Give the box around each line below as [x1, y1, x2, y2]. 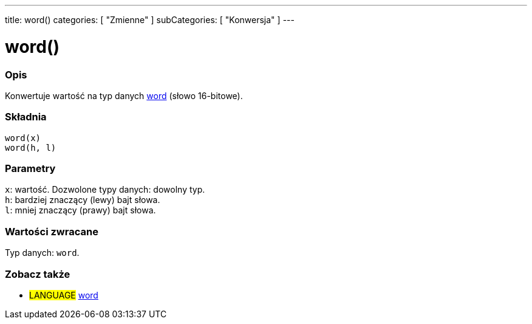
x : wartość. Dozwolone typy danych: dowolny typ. [5, 184, 205, 195]
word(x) [5, 133, 41, 143]
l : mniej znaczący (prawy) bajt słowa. [5, 205, 156, 216]
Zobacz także [5, 267, 70, 280]
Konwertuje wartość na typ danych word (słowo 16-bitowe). [5, 90, 243, 101]
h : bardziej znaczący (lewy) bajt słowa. [5, 195, 160, 205]
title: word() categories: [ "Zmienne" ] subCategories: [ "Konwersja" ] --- [5, 15, 295, 25]
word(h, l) [5, 142, 56, 153]
